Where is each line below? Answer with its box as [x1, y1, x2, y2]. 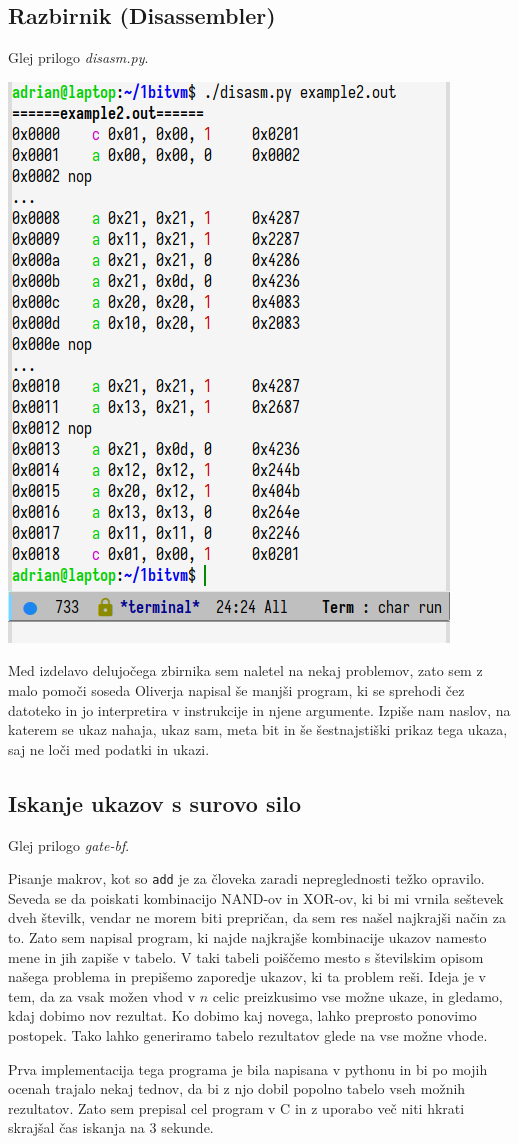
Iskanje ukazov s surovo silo [8, 787, 301, 818]
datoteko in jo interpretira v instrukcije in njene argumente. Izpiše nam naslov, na [8, 699, 511, 720]
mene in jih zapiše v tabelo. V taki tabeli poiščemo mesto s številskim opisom [8, 946, 484, 967]
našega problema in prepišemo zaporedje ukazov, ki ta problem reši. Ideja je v [8, 966, 486, 987]
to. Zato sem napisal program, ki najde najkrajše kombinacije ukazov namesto [8, 927, 487, 947]
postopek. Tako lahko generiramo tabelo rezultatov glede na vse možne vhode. [8, 1024, 488, 1045]
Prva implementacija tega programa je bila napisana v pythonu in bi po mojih [8, 1058, 488, 1079]
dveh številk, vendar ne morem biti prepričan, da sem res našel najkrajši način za [8, 907, 507, 928]
